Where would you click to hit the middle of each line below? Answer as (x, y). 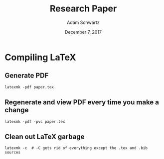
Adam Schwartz (83, 22)
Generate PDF (27, 76)
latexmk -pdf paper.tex (29, 87)
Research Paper (83, 9)
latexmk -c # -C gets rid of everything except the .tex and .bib (76, 148)
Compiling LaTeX (40, 57)
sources (13, 153)
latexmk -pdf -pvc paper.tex (35, 121)
